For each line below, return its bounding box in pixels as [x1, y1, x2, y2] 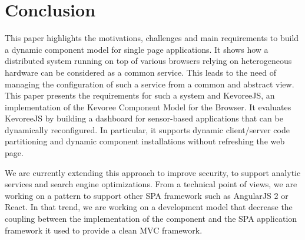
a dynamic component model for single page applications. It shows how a [5, 43, 268, 55]
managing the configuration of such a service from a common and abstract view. [5, 77, 294, 90]
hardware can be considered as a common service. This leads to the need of [5, 66, 276, 78]
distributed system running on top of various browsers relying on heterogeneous [5, 55, 292, 67]
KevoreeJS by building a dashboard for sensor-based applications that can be [5, 112, 283, 124]
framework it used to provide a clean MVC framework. [5, 224, 203, 236]
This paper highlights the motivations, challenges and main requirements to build [5, 32, 299, 44]
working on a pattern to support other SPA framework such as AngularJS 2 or [5, 189, 289, 201]
